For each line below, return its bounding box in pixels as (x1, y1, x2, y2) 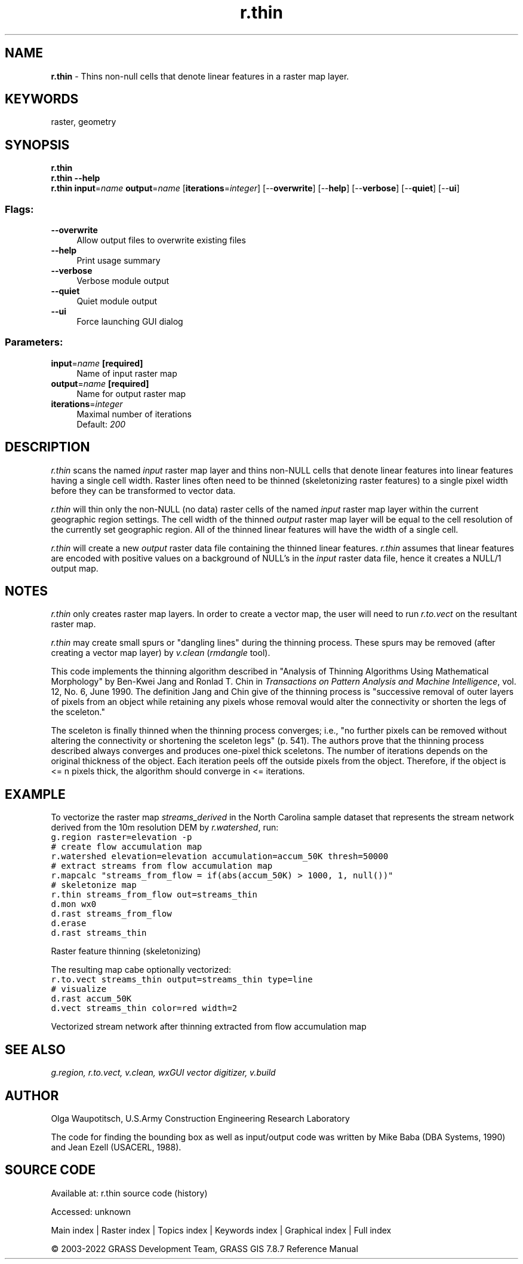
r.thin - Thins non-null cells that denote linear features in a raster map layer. (51, 71, 349, 81)
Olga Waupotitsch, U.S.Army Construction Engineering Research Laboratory (51, 1113, 350, 1123)
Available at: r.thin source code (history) (51, 1187, 208, 1198)
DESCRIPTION (5, 439, 90, 455)
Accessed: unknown (51, 1206, 131, 1217)
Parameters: (5, 336, 63, 349)
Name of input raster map (76, 368, 177, 378)
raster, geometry (51, 117, 116, 127)
